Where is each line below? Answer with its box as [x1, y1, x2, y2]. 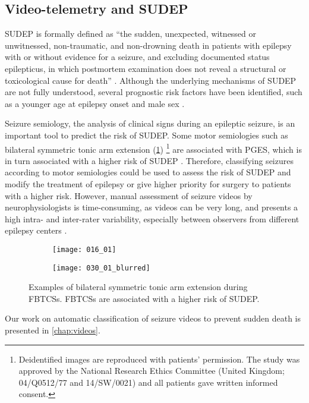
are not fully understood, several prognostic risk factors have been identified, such [5, 86, 302, 98]
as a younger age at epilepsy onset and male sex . [5, 97, 185, 109]
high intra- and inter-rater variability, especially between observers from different [5, 212, 299, 225]
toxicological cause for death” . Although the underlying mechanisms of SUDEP [5, 74, 297, 86]
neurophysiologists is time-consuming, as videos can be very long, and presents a [5, 201, 298, 213]
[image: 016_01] [52, 245, 116, 254]
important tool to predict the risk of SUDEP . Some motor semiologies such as [5, 128, 288, 141]
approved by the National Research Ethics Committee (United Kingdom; [18, 364, 285, 377]
